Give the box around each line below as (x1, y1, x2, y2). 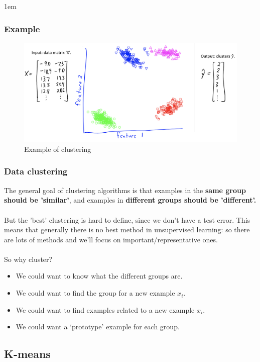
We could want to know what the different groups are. (16, 270, 183, 281)
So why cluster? (4, 253, 53, 264)
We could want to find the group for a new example (16, 288, 175, 298)
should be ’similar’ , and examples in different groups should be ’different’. (4, 195, 256, 205)
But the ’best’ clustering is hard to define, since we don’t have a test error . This (4, 214, 250, 225)
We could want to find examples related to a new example (16, 304, 195, 315)
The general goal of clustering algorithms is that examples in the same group (4, 185, 246, 195)
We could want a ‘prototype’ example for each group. (16, 321, 180, 332)
